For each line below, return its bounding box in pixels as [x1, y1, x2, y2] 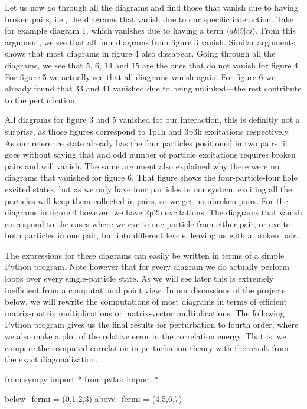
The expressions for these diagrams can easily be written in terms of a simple [5, 248, 285, 261]
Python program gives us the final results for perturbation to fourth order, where [5, 318, 299, 331]
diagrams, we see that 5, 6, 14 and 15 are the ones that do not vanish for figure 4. [5, 58, 301, 71]
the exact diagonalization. [5, 353, 98, 365]
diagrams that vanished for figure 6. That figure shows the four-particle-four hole [5, 171, 298, 184]
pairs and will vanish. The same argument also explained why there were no [5, 159, 279, 172]
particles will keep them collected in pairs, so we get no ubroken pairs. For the [5, 194, 288, 207]
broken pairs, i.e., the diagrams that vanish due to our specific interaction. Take [5, 12, 293, 25]
